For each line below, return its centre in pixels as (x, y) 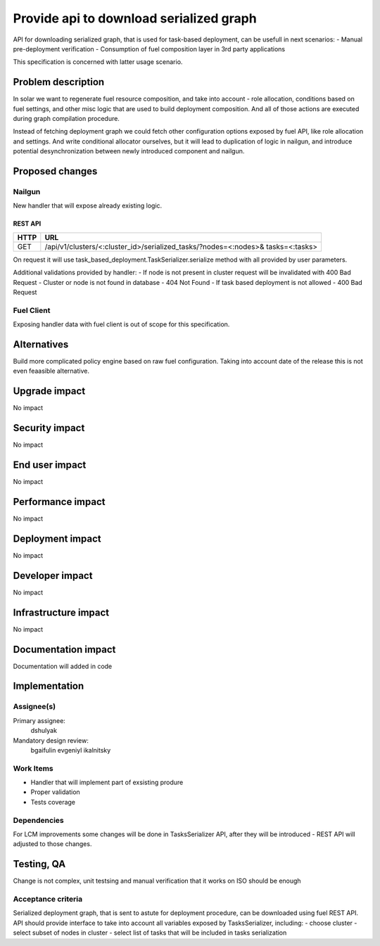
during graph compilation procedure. (66, 119)
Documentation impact (64, 650)
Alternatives (41, 344)
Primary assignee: (39, 720)
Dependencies (39, 820)
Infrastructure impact (61, 612)
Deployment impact (57, 538)
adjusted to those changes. (52, 844)
